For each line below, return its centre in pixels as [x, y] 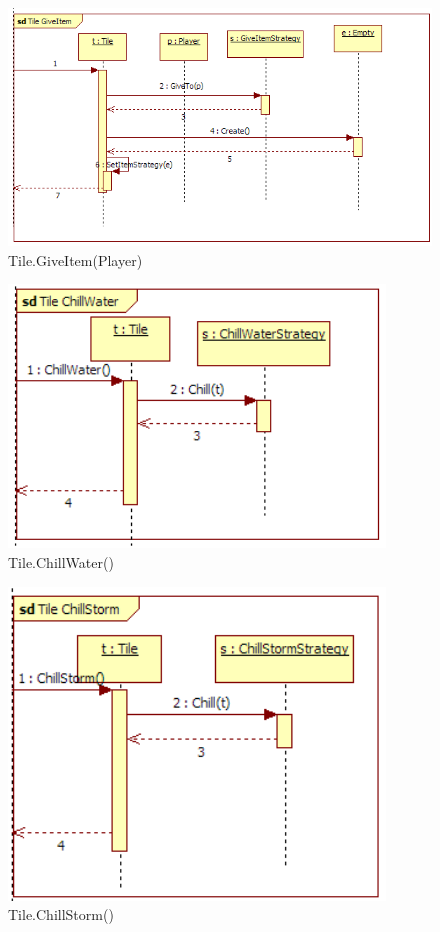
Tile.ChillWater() [61, 562]
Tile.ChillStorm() [61, 914]
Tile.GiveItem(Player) [75, 259]
